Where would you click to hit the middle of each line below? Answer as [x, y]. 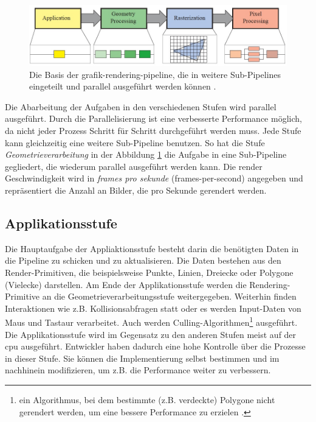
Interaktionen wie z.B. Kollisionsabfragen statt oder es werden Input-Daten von [153, 308]
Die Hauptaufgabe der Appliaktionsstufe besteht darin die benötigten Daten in [152, 248]
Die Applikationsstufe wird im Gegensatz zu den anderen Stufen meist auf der [151, 334]
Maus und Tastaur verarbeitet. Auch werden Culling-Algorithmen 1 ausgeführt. [151, 322]
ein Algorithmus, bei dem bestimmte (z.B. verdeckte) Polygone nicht [147, 399]
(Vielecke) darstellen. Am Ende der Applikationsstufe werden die [126, 284]
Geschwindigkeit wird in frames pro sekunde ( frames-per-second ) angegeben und [154, 178]
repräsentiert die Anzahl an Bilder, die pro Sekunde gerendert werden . [136, 190]
